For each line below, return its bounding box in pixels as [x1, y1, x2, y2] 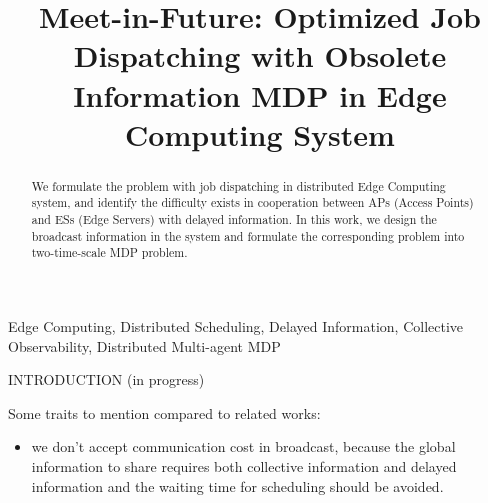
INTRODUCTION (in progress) [8, 369, 205, 390]
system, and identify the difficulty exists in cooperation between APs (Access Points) [31, 194, 474, 211]
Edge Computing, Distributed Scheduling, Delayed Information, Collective [8, 316, 464, 337]
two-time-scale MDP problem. [31, 244, 188, 261]
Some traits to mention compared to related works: [8, 402, 321, 423]
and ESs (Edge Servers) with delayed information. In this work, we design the [31, 211, 437, 228]
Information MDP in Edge [73, 74, 447, 115]
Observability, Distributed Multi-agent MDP [8, 335, 281, 356]
